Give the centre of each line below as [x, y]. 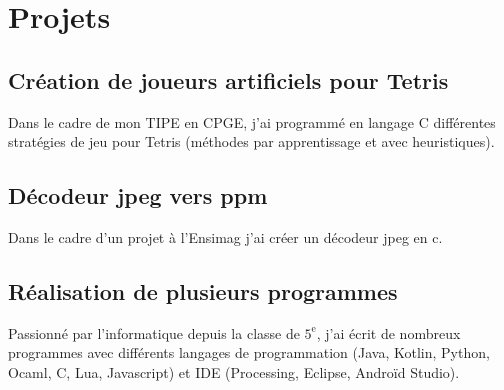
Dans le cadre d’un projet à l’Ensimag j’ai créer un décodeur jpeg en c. [225, 236]
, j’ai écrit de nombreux [388, 332]
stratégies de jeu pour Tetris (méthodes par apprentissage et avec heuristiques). [251, 141]
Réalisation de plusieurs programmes [203, 290]
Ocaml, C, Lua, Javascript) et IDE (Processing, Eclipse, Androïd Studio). [234, 371]
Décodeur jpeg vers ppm [138, 195]
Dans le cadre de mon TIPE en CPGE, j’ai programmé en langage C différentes [252, 121]
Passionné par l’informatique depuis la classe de [154, 332]
